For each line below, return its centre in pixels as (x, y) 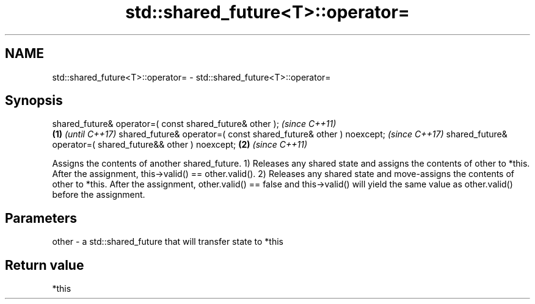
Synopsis (34, 101)
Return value (45, 265)
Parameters (41, 218)
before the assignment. (99, 195)
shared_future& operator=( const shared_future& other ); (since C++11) (194, 124)
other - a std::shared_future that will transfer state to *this (168, 242)
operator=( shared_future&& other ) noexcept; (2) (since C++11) (180, 145)
